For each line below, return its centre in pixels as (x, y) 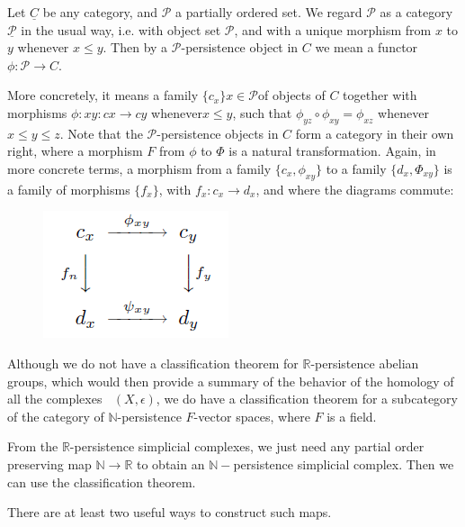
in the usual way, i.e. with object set (121, 29)
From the (33, 446)
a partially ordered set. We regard (268, 12)
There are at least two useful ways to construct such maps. (170, 512)
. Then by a (135, 47)
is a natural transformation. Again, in (332, 151)
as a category (416, 12)
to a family (356, 168)
